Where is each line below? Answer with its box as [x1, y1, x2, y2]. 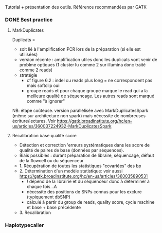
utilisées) [19, 51, 38, 58]
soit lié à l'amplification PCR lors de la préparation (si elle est [19, 46, 141, 52]
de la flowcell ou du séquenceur [19, 158, 84, 164]
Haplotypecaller [5, 222, 44, 229]
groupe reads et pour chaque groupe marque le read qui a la [26, 88, 148, 94]
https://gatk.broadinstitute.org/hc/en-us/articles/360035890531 [19, 173, 148, 179]
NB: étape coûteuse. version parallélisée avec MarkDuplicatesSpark [12, 107, 148, 114]
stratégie [19, 72, 37, 78]
